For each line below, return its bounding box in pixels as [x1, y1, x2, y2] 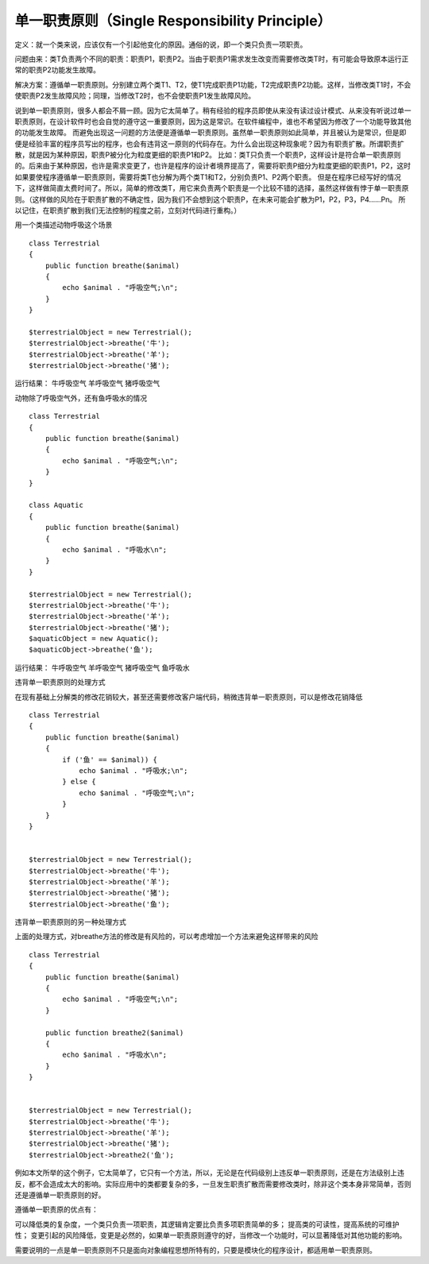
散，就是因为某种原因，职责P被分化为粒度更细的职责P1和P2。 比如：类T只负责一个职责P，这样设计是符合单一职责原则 [14, 150, 401, 160]
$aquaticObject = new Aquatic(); [29, 634, 159, 644]
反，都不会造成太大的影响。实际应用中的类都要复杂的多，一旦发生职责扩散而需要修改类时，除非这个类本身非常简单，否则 [14, 1179, 412, 1189]
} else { [62, 777, 96, 787]
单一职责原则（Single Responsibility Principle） [14, 12, 332, 29]
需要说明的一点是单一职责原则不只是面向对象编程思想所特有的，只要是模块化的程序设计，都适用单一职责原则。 [14, 1245, 377, 1254]
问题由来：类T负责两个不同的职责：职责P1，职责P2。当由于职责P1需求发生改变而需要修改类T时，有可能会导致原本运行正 [14, 54, 409, 64]
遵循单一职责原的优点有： [14, 1204, 99, 1215]
